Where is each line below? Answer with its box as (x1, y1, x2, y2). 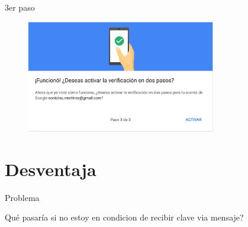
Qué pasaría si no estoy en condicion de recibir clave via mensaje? (5, 211, 244, 223)
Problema (5, 191, 40, 203)
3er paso (5, 1, 35, 13)
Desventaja (5, 156, 96, 181)
